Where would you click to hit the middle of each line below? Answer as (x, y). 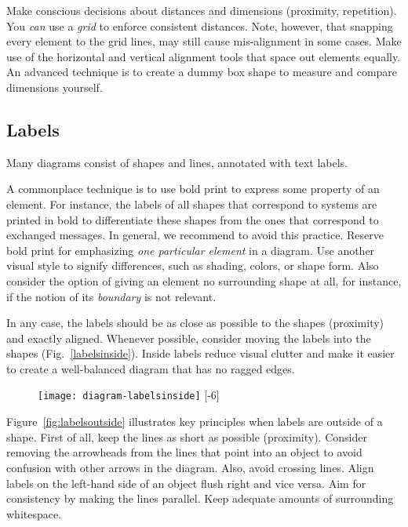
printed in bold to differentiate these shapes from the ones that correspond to (193, 219)
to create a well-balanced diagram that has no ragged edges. (151, 368)
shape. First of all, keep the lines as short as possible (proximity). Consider (187, 436)
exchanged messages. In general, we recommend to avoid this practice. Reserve (195, 235)
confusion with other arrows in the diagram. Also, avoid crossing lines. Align (190, 467)
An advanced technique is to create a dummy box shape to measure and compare (202, 72)
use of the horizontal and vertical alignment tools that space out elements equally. (204, 56)
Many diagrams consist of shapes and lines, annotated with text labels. (177, 162)
